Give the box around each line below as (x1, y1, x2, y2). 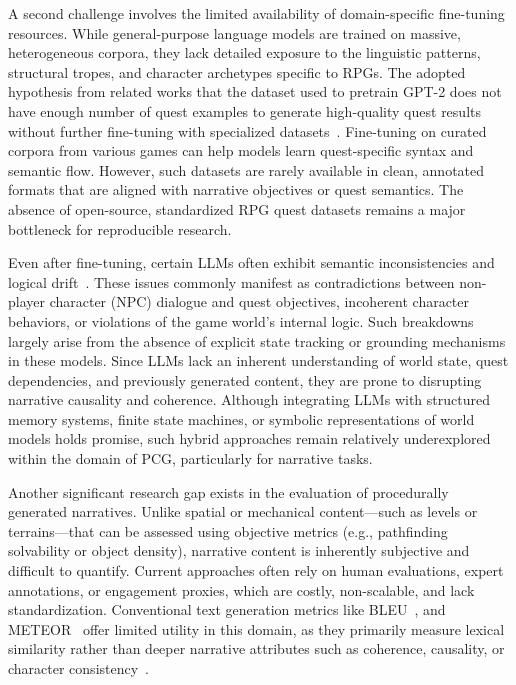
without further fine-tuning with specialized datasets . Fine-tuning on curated (8, 120, 487, 141)
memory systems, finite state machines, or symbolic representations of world (8, 408, 475, 429)
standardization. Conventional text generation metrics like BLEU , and (8, 599, 446, 620)
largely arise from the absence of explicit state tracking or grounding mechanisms (8, 330, 506, 351)
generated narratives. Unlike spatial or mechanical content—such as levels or (8, 501, 478, 522)
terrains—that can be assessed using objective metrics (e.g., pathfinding (8, 520, 448, 541)
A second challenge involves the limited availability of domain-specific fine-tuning (8, 3, 505, 23)
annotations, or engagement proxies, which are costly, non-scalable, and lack (8, 579, 475, 600)
